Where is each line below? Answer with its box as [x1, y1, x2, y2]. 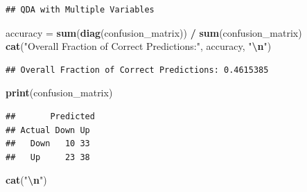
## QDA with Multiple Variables [6, 5, 155, 15]
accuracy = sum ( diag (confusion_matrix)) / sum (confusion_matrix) [6, 25, 302, 40]
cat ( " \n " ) [6, 173, 47, 187]
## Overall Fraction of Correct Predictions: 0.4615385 [6, 64, 269, 75]
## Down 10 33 [6, 139, 90, 149]
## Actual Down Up [6, 125, 90, 135]
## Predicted [6, 111, 95, 121]
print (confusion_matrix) [6, 85, 113, 100]
